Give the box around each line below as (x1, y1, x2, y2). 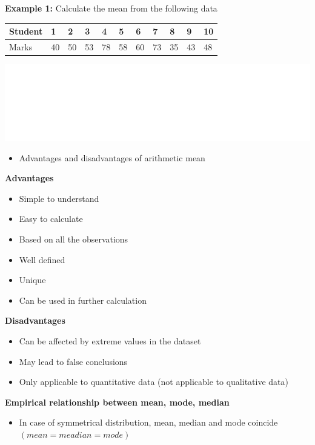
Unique (19, 273, 46, 286)
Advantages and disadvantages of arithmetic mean (19, 151, 205, 164)
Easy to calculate (19, 212, 83, 225)
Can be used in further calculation (19, 293, 147, 306)
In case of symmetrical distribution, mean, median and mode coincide (19, 416, 278, 429)
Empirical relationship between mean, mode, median (5, 395, 230, 408)
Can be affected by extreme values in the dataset (19, 334, 201, 347)
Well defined (19, 253, 65, 266)
